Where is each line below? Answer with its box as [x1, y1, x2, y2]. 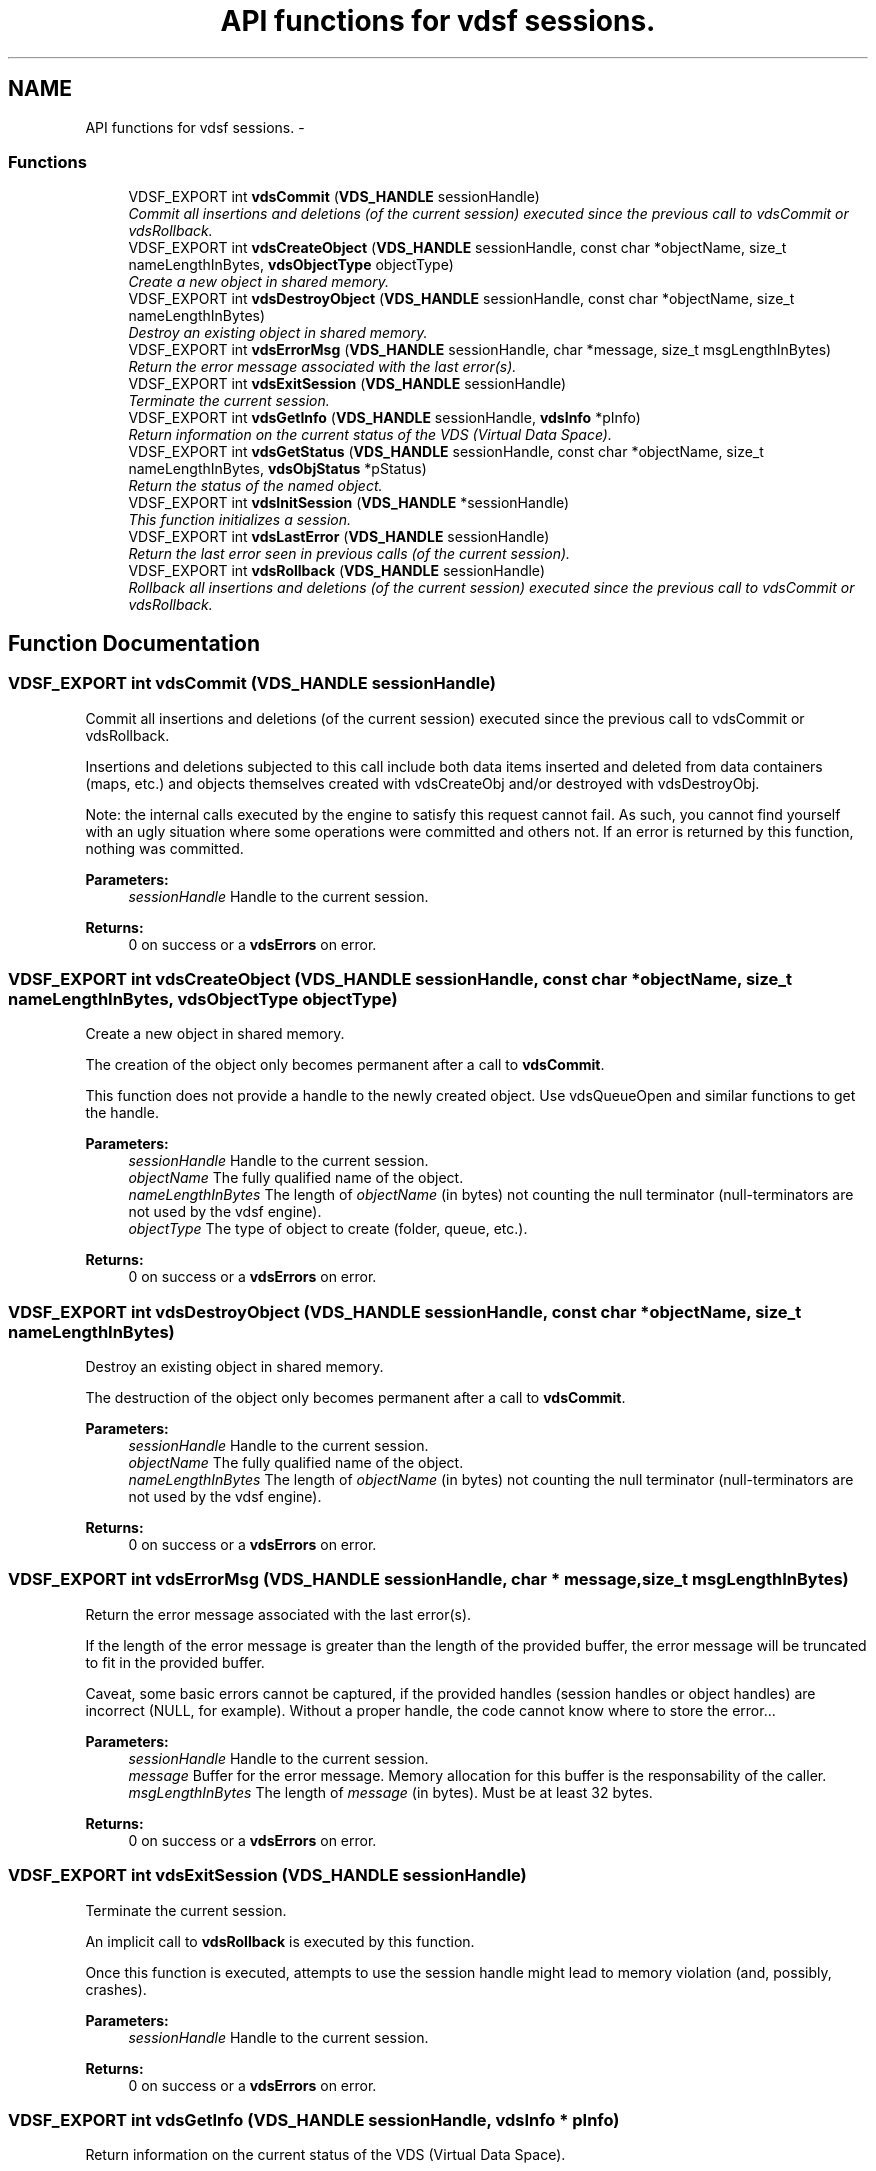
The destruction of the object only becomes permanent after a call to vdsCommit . [85, 1389, 626, 1407]
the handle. [85, 1104, 159, 1122]
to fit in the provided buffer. [85, 1653, 265, 1671]
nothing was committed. [85, 839, 244, 857]
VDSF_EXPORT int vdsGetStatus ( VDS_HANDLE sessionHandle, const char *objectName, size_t [128, 443, 764, 461]
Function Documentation [8, 630, 260, 656]
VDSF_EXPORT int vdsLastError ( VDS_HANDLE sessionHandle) [128, 528, 550, 546]
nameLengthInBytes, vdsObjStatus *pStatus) [128, 460, 427, 478]
